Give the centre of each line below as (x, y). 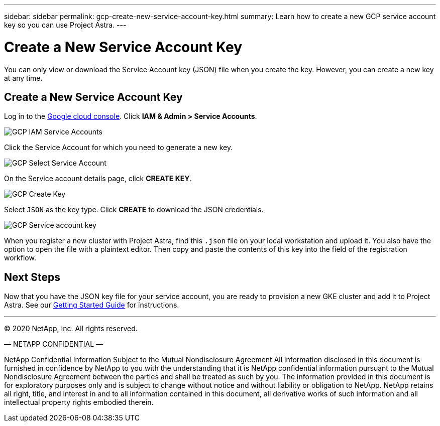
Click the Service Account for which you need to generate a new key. (119, 148)
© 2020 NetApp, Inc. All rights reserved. (71, 329)
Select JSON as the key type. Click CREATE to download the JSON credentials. (134, 210)
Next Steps (32, 277)
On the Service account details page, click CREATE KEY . (98, 179)
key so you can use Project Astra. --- (65, 25)
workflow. (20, 258)
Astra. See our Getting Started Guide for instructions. (92, 305)
